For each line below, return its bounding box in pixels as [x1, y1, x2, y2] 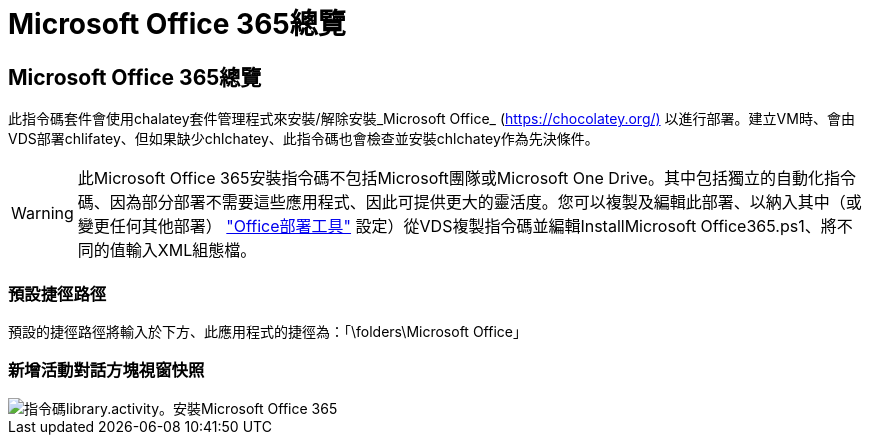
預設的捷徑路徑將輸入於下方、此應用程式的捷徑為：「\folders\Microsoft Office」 [8, 322, 527, 340]
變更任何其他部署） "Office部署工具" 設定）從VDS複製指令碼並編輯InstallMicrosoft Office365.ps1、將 [77, 216, 837, 237]
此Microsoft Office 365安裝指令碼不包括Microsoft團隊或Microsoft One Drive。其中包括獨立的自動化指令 [77, 168, 856, 189]
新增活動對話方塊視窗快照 [8, 360, 205, 381]
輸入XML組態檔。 [125, 240, 257, 261]
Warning [11, 203, 74, 224]
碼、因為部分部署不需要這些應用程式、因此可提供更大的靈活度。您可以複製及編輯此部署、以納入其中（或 [77, 192, 862, 213]
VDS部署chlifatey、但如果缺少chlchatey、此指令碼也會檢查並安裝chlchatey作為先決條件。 [8, 130, 599, 148]
